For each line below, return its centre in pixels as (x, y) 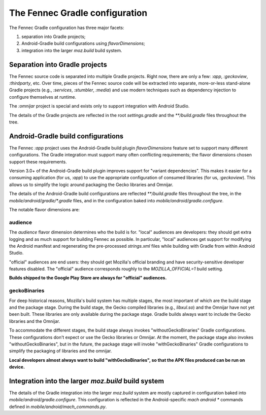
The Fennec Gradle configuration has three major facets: (66, 28)
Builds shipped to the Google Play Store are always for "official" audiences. (88, 278)
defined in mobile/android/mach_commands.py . (58, 407)
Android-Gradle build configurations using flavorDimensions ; (83, 43)
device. (17, 367)
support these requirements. (38, 162)
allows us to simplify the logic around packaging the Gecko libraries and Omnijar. (91, 185)
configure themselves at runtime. (43, 97)
